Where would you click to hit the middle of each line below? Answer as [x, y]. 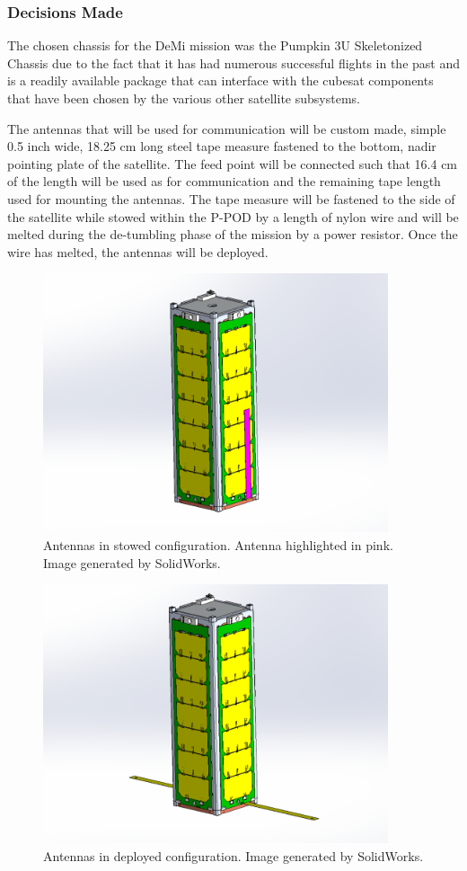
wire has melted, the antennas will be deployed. [138, 251]
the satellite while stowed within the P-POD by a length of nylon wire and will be [233, 216]
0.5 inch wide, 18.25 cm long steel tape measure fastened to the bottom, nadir [222, 146]
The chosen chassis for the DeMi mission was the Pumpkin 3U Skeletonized [215, 45]
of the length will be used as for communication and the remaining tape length [224, 181]
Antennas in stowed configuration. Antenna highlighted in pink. [218, 544]
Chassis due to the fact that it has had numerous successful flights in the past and [234, 62]
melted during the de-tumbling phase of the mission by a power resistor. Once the [233, 234]
